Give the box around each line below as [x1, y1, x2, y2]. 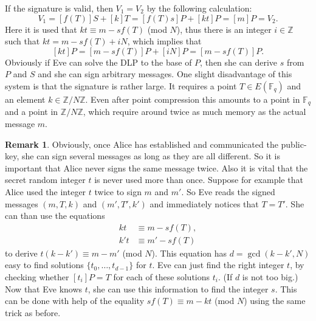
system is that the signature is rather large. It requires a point [5, 79, 237, 92]
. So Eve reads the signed [181, 185, 275, 198]
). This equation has [151, 246, 227, 259]
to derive [5, 246, 38, 259]
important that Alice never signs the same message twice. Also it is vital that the [5, 161, 308, 174]
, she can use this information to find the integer [88, 282, 269, 295]
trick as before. [5, 306, 61, 319]
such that [5, 35, 40, 47]
